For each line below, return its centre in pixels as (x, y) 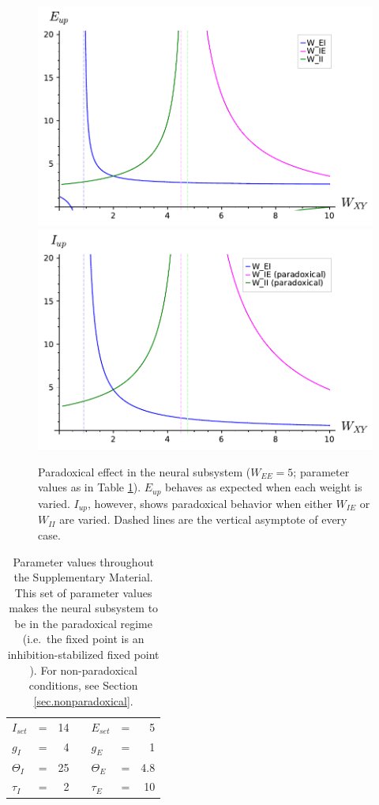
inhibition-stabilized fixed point (83, 655)
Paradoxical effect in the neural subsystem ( (144, 471)
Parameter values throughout (83, 561)
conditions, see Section (83, 685)
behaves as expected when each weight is (264, 487)
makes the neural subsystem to (84, 608)
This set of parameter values (83, 592)
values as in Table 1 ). (90, 487)
